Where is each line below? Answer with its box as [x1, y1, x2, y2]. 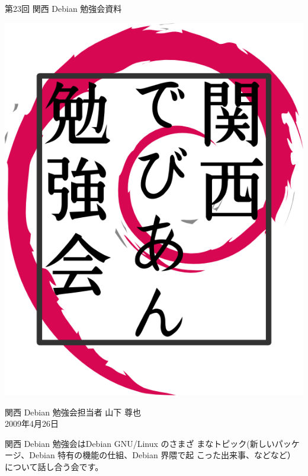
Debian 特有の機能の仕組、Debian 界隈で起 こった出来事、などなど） [29, 449, 296, 461]
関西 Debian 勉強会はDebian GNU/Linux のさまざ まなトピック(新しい [5, 437, 275, 449]
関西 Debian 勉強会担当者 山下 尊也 [5, 405, 142, 418]
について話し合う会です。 [5, 460, 104, 472]
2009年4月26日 [5, 417, 59, 430]
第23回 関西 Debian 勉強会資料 [5, 2, 122, 14]
